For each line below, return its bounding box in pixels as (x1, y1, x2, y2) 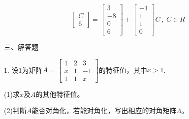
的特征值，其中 (98, 64, 147, 75)
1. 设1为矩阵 (4, 64, 43, 75)
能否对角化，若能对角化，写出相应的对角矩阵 (31, 105, 177, 116)
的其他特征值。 (35, 89, 84, 99)
